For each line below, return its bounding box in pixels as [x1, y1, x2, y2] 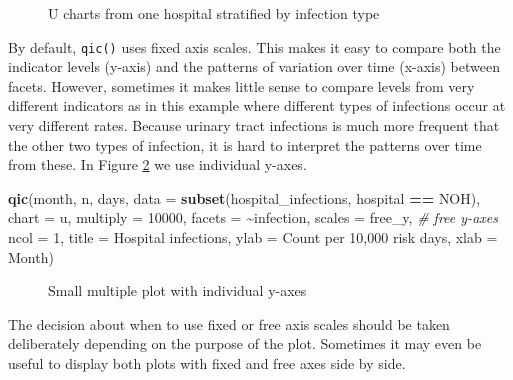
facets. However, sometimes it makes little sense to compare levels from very [8, 75, 475, 96]
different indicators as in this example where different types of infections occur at [8, 95, 506, 116]
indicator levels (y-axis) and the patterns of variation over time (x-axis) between [8, 56, 501, 77]
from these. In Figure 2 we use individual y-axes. [8, 154, 307, 175]
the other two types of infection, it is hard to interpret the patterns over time [8, 134, 482, 155]
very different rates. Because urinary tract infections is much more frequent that [8, 115, 500, 136]
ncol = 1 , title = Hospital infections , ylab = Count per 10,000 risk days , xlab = [8, 227, 498, 247]
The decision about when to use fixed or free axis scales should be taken [8, 313, 450, 334]
